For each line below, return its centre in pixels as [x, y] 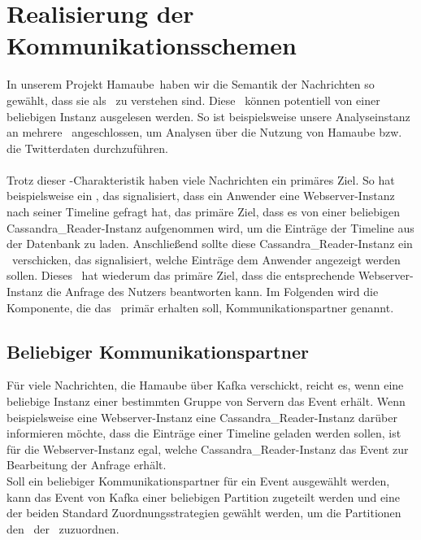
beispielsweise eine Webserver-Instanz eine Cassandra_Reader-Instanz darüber [202, 417]
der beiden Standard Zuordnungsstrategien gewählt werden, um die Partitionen [204, 513]
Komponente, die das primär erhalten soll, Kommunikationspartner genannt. [200, 307]
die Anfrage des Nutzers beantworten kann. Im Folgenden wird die [213, 292]
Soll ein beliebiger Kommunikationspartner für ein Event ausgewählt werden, [198, 480]
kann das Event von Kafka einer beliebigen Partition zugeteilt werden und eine [204, 496]
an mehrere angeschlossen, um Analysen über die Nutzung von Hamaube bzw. [204, 132]
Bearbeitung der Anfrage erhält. [87, 465]
